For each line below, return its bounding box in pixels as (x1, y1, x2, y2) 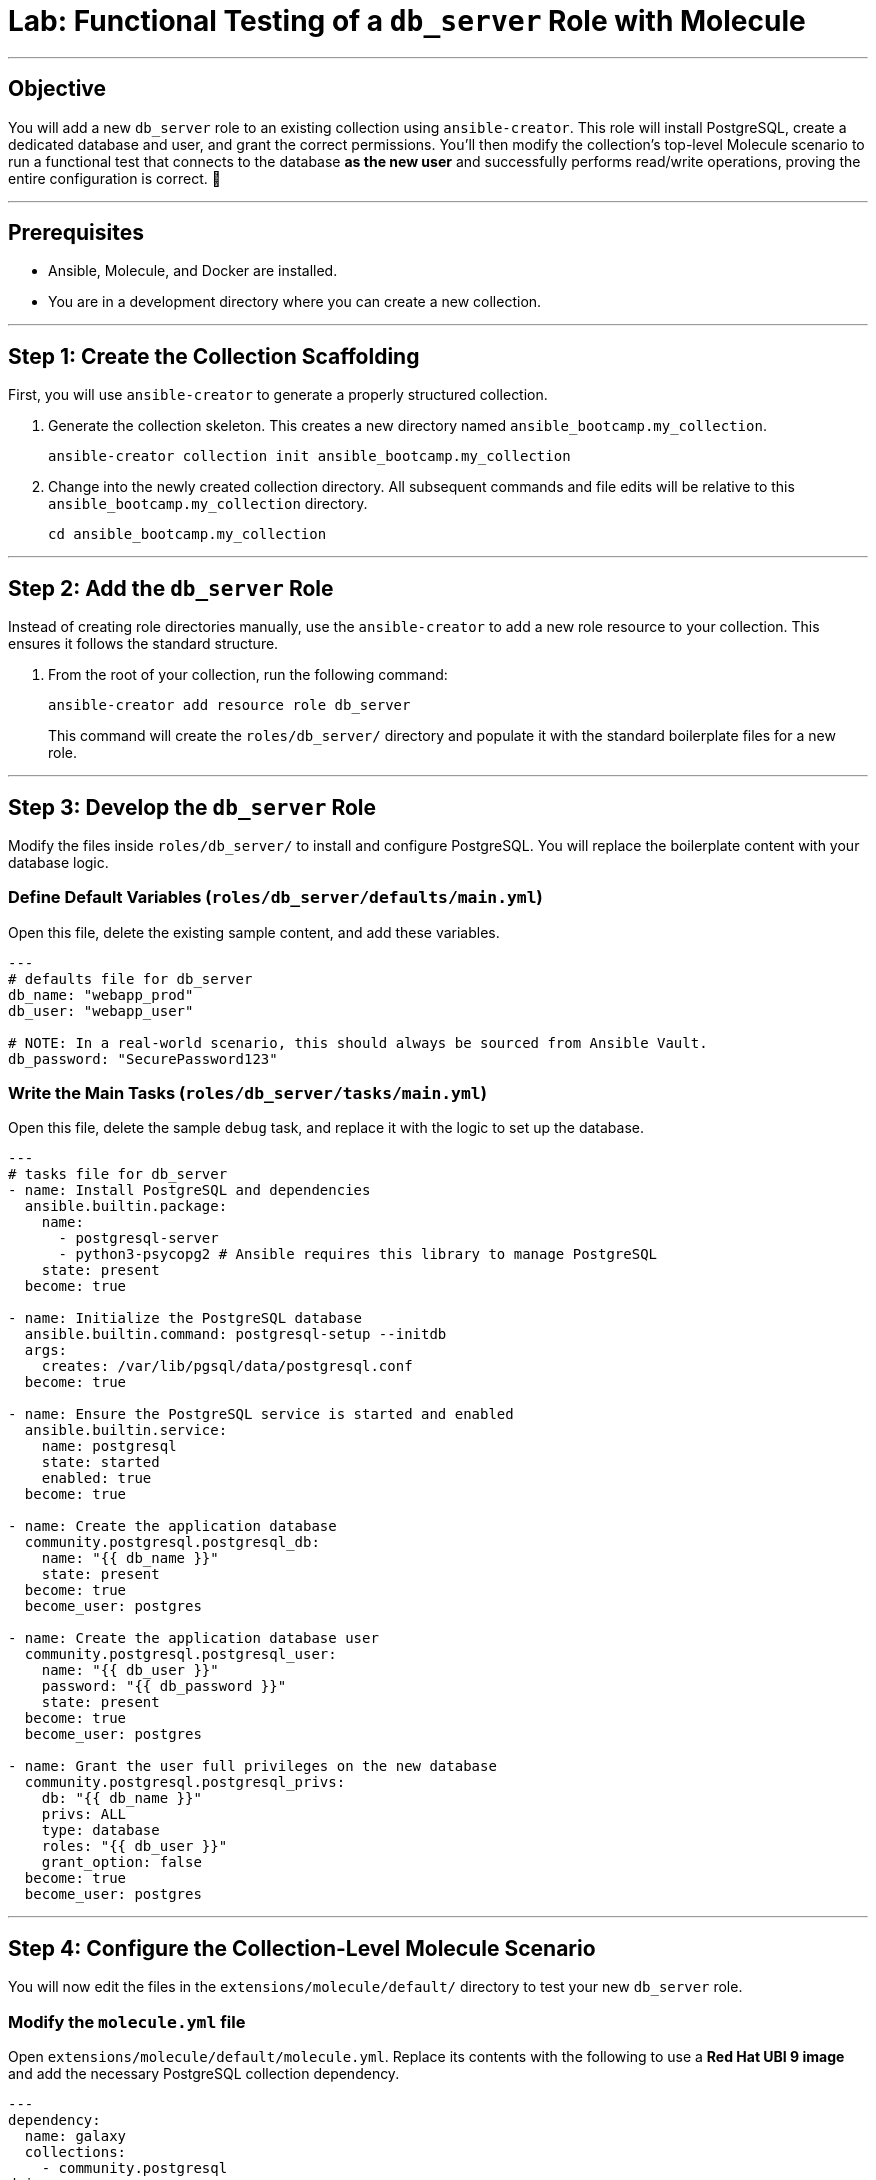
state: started (41, 1454, 160, 1471)
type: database (41, 1822, 160, 1839)
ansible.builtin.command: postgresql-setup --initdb (24, 1326, 447, 1343)
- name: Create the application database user (8, 1630, 379, 1647)
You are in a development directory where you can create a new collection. (48, 293, 542, 311)
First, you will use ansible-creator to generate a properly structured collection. (8, 386, 548, 404)
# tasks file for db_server (8, 1166, 228, 1183)
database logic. (8, 853, 109, 871)
